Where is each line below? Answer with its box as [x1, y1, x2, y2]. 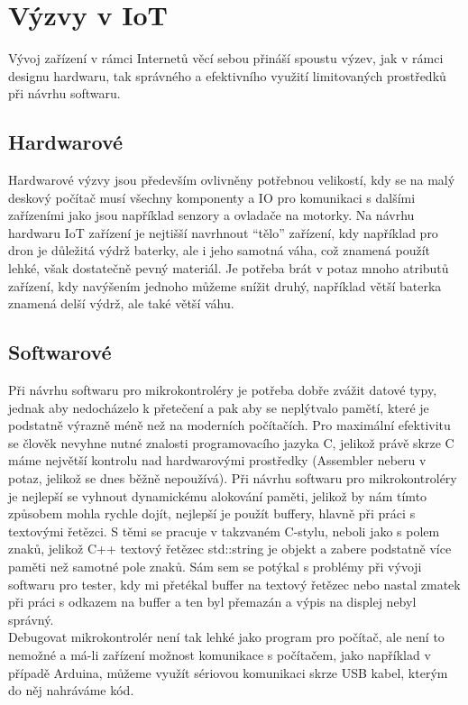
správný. [8, 609, 54, 628]
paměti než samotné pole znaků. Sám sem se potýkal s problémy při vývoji [8, 557, 422, 575]
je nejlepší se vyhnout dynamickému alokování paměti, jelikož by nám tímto [8, 486, 427, 505]
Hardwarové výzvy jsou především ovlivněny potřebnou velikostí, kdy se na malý [8, 170, 455, 189]
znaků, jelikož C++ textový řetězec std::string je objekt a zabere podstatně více [8, 539, 452, 558]
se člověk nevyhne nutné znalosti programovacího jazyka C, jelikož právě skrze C [8, 433, 454, 452]
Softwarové [8, 338, 112, 366]
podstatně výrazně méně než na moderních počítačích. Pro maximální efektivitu [8, 416, 451, 435]
